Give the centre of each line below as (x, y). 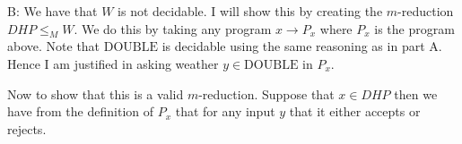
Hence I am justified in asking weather (113, 63)
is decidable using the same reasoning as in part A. (302, 46)
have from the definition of (81, 111)
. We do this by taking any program (173, 28)
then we (416, 93)
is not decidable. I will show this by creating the (250, 11)
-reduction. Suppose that (266, 93)
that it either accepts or (355, 111)
